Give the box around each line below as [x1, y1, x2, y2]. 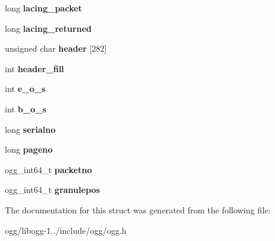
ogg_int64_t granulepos [5, 183, 100, 196]
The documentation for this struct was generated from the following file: [5, 203, 271, 216]
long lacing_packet [5, 2, 82, 14]
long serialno [5, 123, 56, 135]
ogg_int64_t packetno [5, 163, 92, 175]
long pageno [5, 143, 53, 156]
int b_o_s [5, 102, 47, 115]
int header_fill [5, 62, 64, 75]
